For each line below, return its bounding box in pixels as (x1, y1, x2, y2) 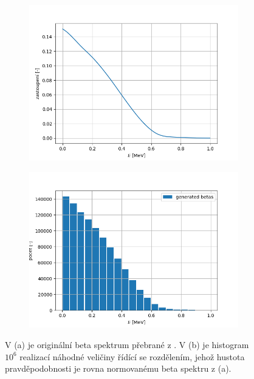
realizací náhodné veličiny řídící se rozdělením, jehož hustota (19, 350, 245, 363)
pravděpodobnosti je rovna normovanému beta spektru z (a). (5, 362, 232, 375)
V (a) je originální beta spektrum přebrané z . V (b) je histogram (5, 338, 249, 351)
